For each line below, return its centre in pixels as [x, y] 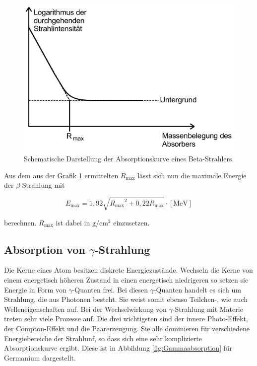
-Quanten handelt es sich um [197, 289]
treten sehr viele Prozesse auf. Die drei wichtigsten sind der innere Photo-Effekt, [126, 319]
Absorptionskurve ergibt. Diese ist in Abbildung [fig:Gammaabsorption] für [118, 348]
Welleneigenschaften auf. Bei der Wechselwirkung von [85, 309]
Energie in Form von [35, 289]
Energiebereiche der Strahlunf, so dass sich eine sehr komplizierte [103, 338]
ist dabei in [73, 222]
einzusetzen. [131, 222]
